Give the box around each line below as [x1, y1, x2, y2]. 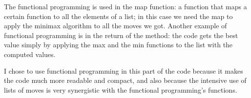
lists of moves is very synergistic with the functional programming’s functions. [4, 84, 237, 95]
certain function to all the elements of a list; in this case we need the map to [4, 11, 233, 21]
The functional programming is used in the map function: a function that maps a [4, 1, 247, 11]
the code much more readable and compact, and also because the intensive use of [4, 75, 247, 85]
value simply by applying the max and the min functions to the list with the [4, 39, 233, 50]
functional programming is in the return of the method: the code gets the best [4, 30, 238, 40]
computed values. [4, 49, 56, 59]
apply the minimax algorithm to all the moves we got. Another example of [4, 20, 227, 31]
